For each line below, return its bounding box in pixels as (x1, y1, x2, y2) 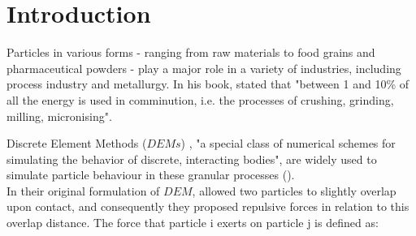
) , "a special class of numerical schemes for (180, 135, 396, 152)
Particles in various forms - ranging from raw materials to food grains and (6, 44, 375, 61)
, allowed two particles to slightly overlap (192, 182, 396, 199)
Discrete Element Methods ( (6, 135, 147, 152)
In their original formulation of (6, 182, 160, 199)
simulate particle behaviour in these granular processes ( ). (6, 166, 295, 183)
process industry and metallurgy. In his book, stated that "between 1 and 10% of (6, 75, 409, 92)
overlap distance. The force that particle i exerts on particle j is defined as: (6, 214, 379, 231)
